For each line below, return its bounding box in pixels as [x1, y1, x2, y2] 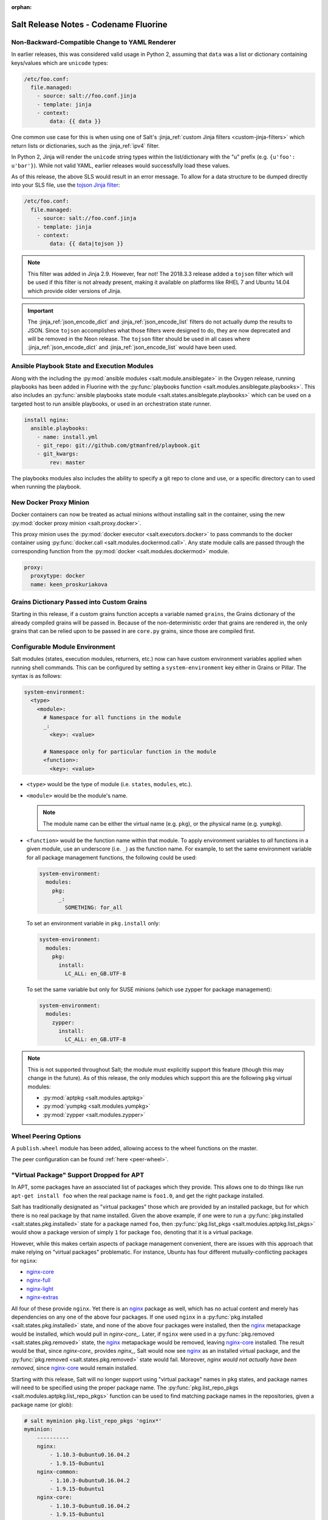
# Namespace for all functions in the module [43, 714, 182, 721]
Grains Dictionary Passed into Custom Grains [11, 598, 148, 606]
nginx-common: [36, 1468, 79, 1476]
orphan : [11, 4, 32, 10]
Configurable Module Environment [11, 642, 115, 651]
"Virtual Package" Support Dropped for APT [11, 1171, 145, 1180]
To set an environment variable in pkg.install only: [26, 920, 160, 927]
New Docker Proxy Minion [11, 498, 89, 506]
